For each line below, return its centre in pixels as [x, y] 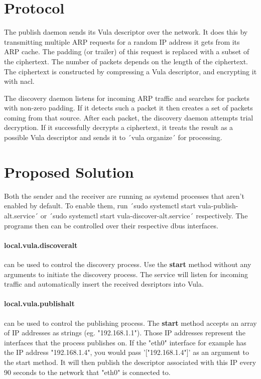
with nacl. [19, 81]
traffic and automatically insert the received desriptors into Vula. [104, 284]
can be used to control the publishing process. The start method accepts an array [130, 323]
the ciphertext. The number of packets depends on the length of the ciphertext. [126, 61]
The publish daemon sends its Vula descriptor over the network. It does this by [126, 32]
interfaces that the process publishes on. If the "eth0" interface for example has [125, 342]
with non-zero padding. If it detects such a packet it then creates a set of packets [128, 108]
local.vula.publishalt [39, 303]
